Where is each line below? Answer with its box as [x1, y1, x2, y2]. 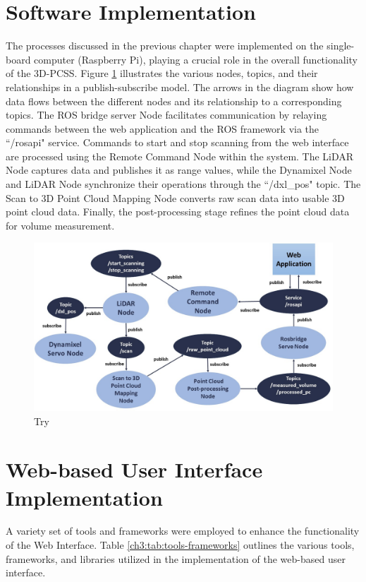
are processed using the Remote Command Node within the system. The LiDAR [6, 148, 354, 163]
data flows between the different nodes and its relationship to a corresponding [6, 93, 342, 108]
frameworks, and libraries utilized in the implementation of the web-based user [6, 551, 346, 566]
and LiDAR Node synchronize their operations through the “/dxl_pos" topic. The [6, 177, 361, 191]
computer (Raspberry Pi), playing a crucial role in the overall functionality [34, 52, 358, 66]
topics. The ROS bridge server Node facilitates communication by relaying [6, 107, 327, 122]
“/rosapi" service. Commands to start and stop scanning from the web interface [6, 135, 349, 150]
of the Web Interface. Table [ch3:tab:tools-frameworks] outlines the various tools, [6, 538, 355, 552]
